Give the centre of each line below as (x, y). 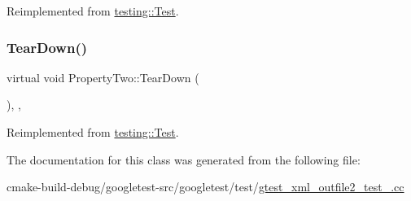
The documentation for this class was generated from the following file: (184, 159)
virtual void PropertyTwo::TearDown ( (103, 77)
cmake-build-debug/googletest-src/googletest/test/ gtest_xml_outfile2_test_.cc (205, 187)
